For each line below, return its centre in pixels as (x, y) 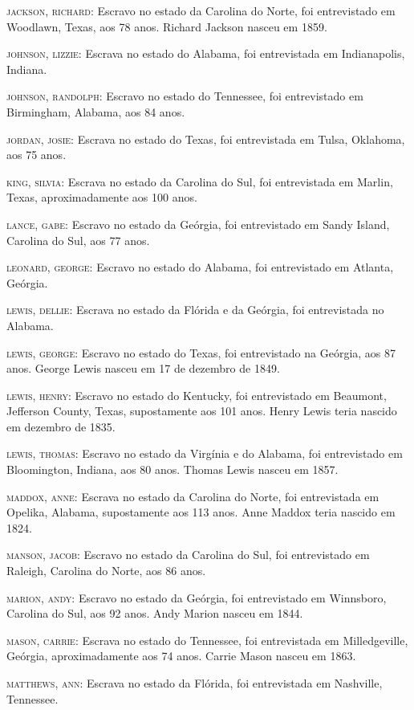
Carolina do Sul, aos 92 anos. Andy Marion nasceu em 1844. (155, 613)
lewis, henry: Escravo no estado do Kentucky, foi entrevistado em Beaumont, (197, 395)
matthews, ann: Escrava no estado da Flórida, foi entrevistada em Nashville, (195, 683)
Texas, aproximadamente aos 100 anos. (102, 197)
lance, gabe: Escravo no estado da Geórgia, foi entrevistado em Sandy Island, (198, 224)
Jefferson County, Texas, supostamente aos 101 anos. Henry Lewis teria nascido (202, 411)
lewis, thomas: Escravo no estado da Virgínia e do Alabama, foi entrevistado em (205, 453)
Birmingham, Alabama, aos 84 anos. (96, 111)
